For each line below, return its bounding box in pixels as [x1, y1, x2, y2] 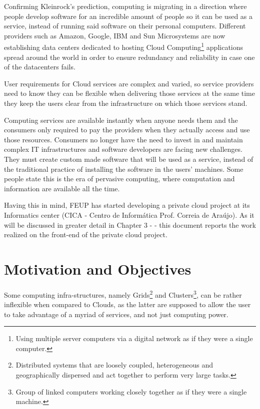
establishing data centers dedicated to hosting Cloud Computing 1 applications [4, 40, 243, 52]
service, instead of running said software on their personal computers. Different [4, 20, 246, 31]
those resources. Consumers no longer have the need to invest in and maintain [4, 134, 243, 144]
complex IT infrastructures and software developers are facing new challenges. [4, 144, 242, 154]
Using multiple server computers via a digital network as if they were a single [15, 333, 253, 344]
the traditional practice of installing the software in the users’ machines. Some [4, 163, 243, 174]
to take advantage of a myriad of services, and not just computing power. [4, 309, 228, 319]
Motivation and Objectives [4, 258, 191, 279]
